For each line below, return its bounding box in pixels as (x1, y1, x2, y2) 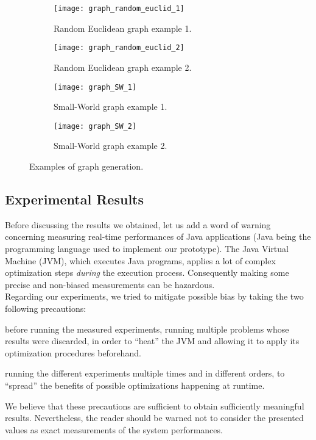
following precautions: (5, 301, 86, 314)
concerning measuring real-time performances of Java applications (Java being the (5, 230, 311, 243)
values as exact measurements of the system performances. (5, 423, 223, 436)
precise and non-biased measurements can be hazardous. (5, 278, 215, 290)
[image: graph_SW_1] (54, 82, 137, 92)
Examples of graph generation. (29, 160, 144, 172)
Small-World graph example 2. (54, 139, 167, 152)
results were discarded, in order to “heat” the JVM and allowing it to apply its (5, 334, 300, 347)
